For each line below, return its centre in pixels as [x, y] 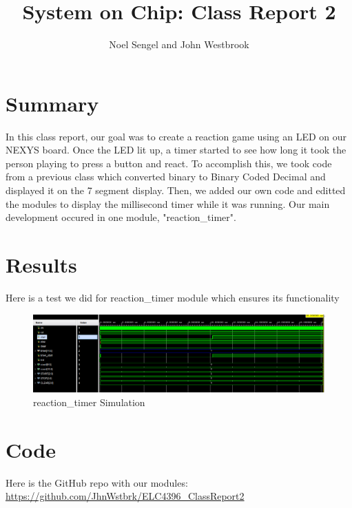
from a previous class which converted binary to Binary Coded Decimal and [166, 177]
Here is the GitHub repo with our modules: [97, 482]
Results [41, 264]
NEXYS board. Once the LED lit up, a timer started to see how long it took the [176, 150]
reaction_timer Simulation [89, 402]
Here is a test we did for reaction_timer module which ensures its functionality [173, 297]
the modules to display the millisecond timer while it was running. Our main [168, 203]
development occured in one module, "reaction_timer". [121, 217]
